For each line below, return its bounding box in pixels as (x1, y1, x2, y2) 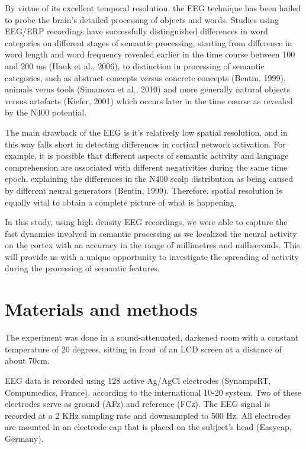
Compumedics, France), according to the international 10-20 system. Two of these (5, 386, 302, 398)
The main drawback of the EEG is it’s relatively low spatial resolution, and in (5, 126, 288, 138)
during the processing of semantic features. (5, 262, 160, 274)
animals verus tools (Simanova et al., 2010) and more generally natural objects (5, 83, 290, 95)
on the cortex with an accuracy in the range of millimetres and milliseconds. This (5, 239, 300, 251)
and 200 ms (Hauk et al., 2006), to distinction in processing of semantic (5, 59, 265, 72)
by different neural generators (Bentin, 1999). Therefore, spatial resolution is (5, 184, 282, 196)
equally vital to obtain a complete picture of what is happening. (5, 195, 237, 208)
